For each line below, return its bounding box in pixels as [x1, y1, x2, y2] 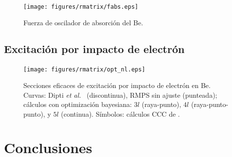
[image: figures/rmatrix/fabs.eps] [23, 3, 139, 10]
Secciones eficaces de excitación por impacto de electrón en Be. [23, 80, 211, 90]
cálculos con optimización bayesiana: [23, 99, 132, 109]
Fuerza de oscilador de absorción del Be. [23, 17, 143, 27]
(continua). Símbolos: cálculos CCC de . [61, 108, 180, 119]
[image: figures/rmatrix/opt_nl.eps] [23, 66, 145, 73]
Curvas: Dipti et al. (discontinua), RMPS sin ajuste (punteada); [23, 89, 217, 100]
